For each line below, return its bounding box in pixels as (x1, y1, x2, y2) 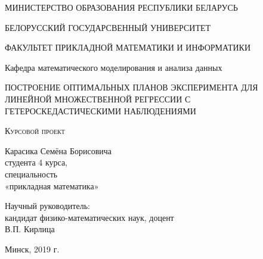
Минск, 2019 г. (5, 242, 60, 255)
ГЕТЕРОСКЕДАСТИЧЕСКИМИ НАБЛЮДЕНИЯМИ (5, 104, 196, 117)
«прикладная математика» (5, 179, 99, 192)
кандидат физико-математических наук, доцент (5, 211, 174, 223)
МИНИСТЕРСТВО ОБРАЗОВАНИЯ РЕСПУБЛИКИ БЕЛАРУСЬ (5, 1, 238, 13)
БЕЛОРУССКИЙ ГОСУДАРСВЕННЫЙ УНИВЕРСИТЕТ (5, 21, 211, 33)
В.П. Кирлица (5, 223, 55, 235)
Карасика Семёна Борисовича (5, 144, 112, 157)
